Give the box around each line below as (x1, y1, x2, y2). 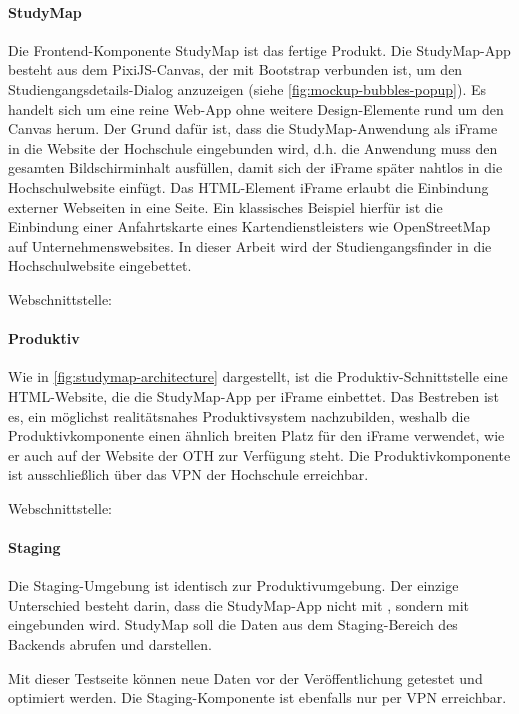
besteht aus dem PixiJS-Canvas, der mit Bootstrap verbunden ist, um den (8, 59, 463, 80)
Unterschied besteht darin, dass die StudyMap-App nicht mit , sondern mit (8, 594, 469, 615)
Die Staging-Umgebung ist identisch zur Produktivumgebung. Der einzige (8, 575, 459, 596)
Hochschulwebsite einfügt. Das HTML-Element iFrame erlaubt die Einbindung (8, 176, 489, 197)
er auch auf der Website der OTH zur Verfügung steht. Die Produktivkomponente (8, 444, 511, 465)
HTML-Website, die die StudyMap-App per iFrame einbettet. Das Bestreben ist (8, 385, 499, 406)
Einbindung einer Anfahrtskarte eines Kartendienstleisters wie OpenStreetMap (8, 216, 491, 237)
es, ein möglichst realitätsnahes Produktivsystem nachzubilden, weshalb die (8, 405, 470, 426)
